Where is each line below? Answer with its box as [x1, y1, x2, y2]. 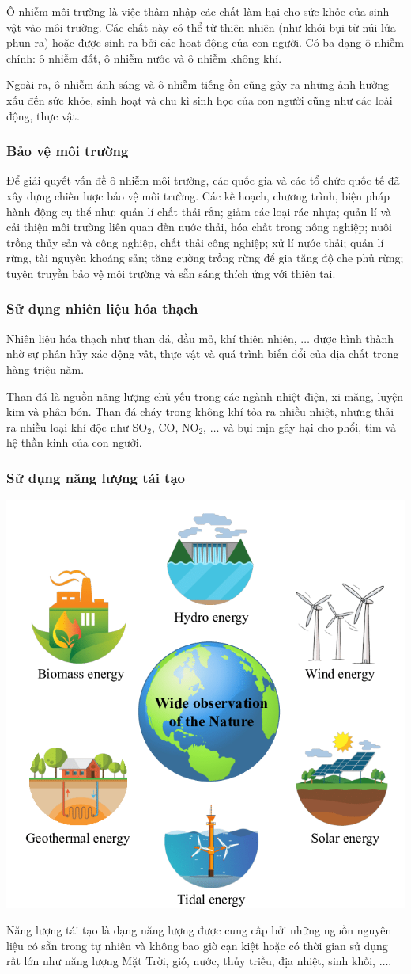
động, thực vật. [6, 107, 80, 124]
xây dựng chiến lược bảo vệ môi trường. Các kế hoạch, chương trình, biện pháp [6, 187, 390, 204]
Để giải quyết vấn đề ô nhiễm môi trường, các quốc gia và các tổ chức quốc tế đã [6, 172, 400, 188]
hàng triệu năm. [6, 360, 85, 377]
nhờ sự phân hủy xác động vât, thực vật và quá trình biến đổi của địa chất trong [6, 345, 399, 362]
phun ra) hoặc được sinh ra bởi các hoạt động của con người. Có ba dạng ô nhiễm [6, 34, 405, 51]
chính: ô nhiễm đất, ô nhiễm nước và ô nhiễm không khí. [6, 49, 282, 66]
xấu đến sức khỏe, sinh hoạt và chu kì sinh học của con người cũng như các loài [6, 91, 393, 108]
